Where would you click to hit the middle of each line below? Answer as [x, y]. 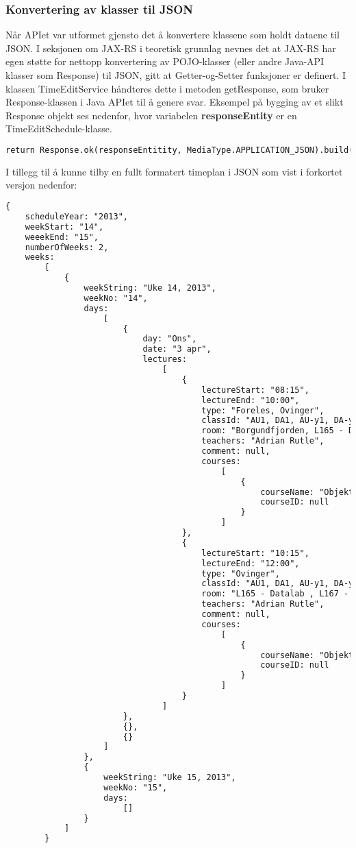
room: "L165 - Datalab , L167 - [275, 594]
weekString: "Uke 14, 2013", [150, 288]
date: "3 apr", [177, 349]
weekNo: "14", [116, 298]
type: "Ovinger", [241, 573]
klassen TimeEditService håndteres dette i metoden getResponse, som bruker [167, 88]
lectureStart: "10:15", [255, 553]
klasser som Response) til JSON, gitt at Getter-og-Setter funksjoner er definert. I [176, 75]
